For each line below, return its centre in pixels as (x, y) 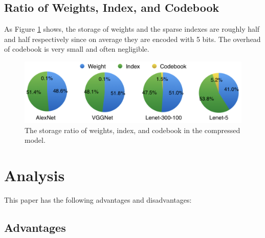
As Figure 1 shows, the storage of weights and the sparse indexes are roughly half (132, 29)
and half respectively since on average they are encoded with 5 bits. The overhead (132, 39)
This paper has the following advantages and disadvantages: (98, 200)
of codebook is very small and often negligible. (77, 49)
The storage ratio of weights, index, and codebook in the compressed (132, 130)
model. (35, 140)
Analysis (35, 175)
